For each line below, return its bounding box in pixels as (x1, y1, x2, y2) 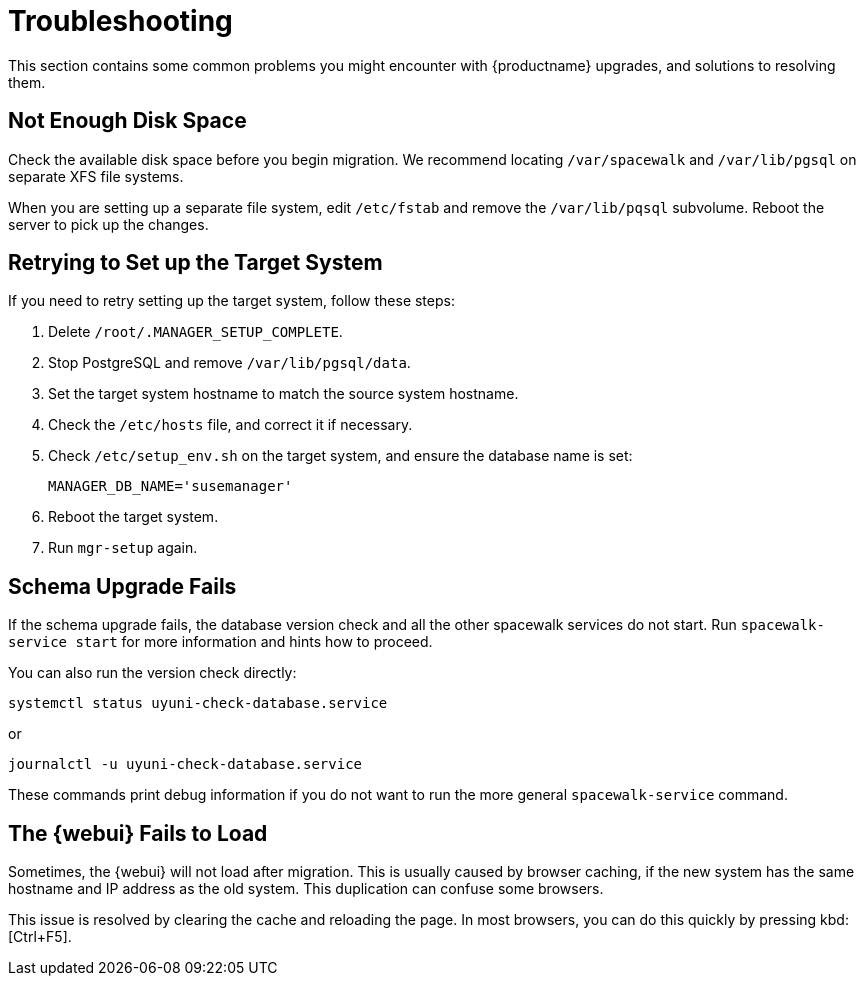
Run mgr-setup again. (48, 539, 198, 557)
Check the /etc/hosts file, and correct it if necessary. (48, 416, 413, 434)
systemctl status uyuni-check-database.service (8, 695, 388, 712)
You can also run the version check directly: (8, 664, 297, 682)
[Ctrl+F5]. (8, 928, 72, 946)
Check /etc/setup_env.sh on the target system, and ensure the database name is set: (48, 447, 633, 465)
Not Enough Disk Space (8, 108, 247, 134)
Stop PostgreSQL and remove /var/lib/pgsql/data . (48, 354, 411, 372)
